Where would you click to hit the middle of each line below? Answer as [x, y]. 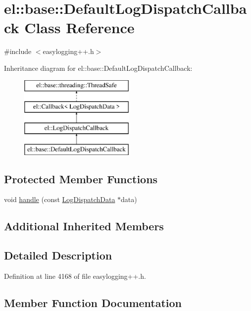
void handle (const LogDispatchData [60, 199]
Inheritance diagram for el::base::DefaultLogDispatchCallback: [98, 68]
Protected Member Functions [81, 179]
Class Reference [79, 27]
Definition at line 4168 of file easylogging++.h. [75, 276]
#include [18, 51]
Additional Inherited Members [84, 226]
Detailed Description [58, 255]
